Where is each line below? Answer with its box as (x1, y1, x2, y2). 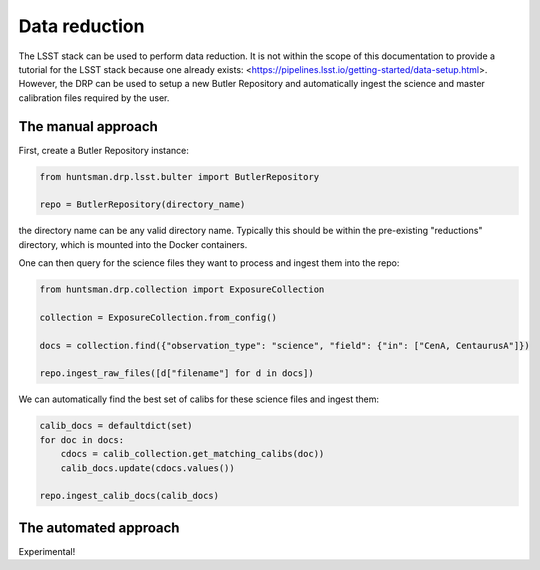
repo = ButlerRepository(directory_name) (39, 199, 246, 210)
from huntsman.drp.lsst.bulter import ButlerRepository (39, 171, 320, 182)
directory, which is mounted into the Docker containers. (18, 238, 248, 250)
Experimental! (18, 545, 76, 557)
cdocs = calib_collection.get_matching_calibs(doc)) (60, 448, 325, 460)
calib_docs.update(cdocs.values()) (60, 462, 235, 474)
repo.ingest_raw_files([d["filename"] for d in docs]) (39, 368, 314, 379)
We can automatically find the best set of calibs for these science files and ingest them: (18, 393, 380, 405)
